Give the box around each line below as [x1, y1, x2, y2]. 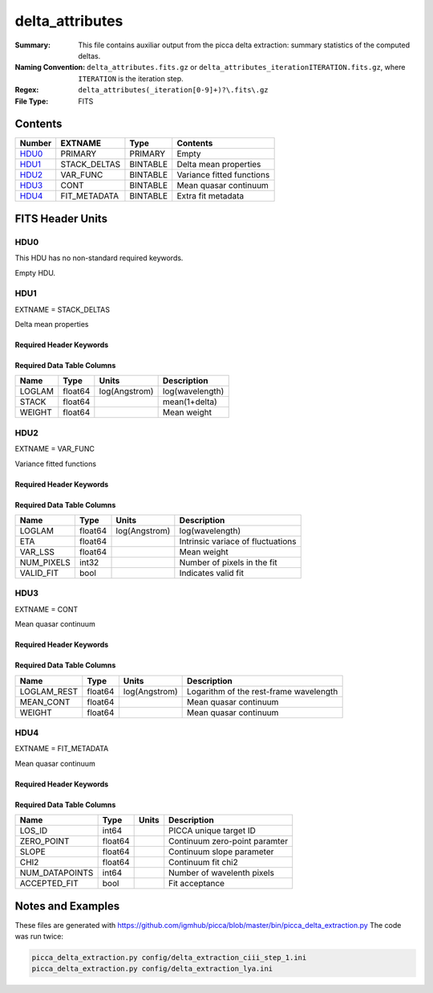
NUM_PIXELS [19, 557, 71, 568]
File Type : [14, 96, 49, 106]
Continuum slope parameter [168, 846, 274, 857]
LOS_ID [19, 825, 48, 836]
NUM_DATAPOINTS [19, 868, 94, 879]
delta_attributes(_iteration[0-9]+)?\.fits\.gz [78, 85, 269, 95]
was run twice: [14, 931, 64, 941]
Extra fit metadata [176, 190, 245, 202]
